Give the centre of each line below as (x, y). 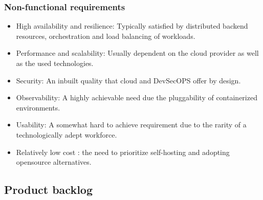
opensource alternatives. (54, 162)
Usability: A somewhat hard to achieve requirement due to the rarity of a (131, 125)
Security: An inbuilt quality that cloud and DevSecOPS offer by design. (128, 80)
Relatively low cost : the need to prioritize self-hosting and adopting (123, 152)
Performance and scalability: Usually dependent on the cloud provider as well (137, 53)
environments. (38, 107)
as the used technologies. (55, 63)
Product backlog (49, 190)
